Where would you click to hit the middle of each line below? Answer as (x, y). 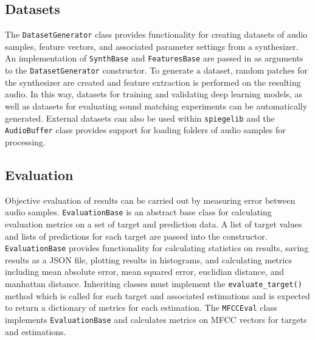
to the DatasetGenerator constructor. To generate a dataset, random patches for (157, 70)
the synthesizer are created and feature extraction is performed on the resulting (153, 82)
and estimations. (36, 331)
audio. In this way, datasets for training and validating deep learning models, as (154, 94)
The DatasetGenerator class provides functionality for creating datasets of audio (156, 34)
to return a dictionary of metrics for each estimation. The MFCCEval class (141, 307)
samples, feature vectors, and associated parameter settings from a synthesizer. (152, 46)
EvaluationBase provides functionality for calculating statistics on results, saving (157, 248)
